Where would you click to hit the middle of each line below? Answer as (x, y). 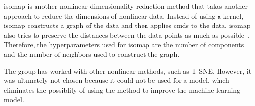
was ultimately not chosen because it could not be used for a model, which (117, 80)
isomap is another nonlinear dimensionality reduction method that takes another (126, 6)
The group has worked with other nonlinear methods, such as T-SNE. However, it (128, 70)
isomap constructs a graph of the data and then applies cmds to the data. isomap (127, 25)
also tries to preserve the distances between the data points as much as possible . (127, 35)
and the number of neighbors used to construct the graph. (92, 54)
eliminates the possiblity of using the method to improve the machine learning (122, 90)
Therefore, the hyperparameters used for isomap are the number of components (124, 44)
